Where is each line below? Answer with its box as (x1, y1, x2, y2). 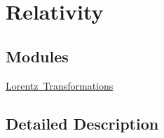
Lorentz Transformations (6, 78, 114, 92)
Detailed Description (6, 112, 159, 134)
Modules (6, 45, 69, 67)
